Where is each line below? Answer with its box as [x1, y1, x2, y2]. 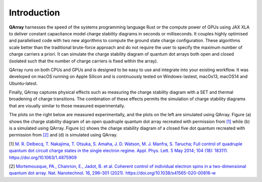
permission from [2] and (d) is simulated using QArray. [9, 132, 118, 138]
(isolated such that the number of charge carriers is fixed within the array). [9, 58, 158, 64]
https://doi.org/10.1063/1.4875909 [9, 154, 77, 160]
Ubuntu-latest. [9, 80, 38, 86]
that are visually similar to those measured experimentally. [9, 103, 126, 108]
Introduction [9, 7, 60, 18]
